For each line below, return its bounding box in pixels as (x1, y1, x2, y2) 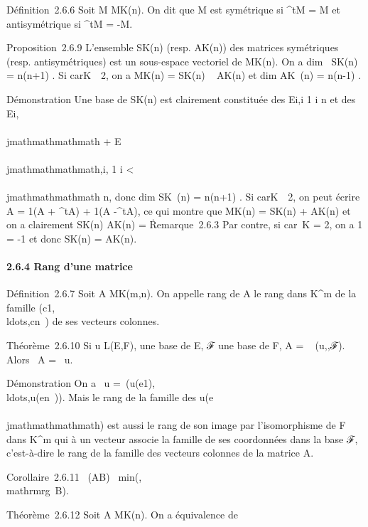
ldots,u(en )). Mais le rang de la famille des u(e (6, 389, 214, 404)
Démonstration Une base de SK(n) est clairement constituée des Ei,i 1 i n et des (6, 91, 356, 106)
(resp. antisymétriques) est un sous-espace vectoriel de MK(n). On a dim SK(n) (6, 53, 358, 68)
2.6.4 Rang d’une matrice (6, 259, 133, 274)
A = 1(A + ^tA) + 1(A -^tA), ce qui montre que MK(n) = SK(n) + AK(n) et (6, 203, 351, 218)
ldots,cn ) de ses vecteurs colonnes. (6, 314, 160, 329)
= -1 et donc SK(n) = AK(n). (6, 230, 137, 245)
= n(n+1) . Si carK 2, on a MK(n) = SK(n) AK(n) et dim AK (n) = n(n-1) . (6, 68, 362, 82)
